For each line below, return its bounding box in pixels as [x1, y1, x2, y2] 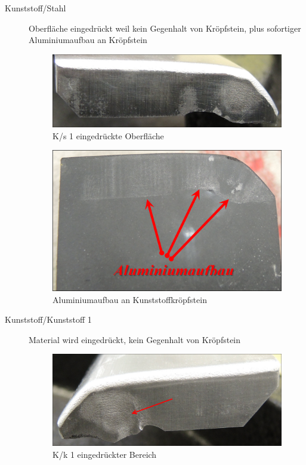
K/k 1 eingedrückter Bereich [52, 448, 157, 460]
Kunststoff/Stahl [5, 2, 66, 14]
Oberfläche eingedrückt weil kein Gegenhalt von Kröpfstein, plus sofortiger [29, 22, 301, 34]
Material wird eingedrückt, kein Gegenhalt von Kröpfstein [29, 333, 241, 345]
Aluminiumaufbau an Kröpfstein [29, 33, 147, 46]
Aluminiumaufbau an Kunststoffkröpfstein [52, 293, 207, 305]
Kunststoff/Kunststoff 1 [5, 313, 92, 326]
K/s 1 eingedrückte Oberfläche [52, 129, 164, 142]
